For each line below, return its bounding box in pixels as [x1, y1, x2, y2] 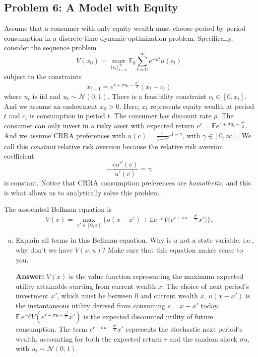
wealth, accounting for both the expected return [15, 333, 162, 344]
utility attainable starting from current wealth [15, 280, 156, 291]
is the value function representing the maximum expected [68, 271, 244, 281]
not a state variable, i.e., [180, 235, 254, 245]
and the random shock [169, 333, 238, 344]
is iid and [32, 91, 61, 101]
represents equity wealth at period [150, 100, 255, 111]
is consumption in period [30, 110, 105, 121]
